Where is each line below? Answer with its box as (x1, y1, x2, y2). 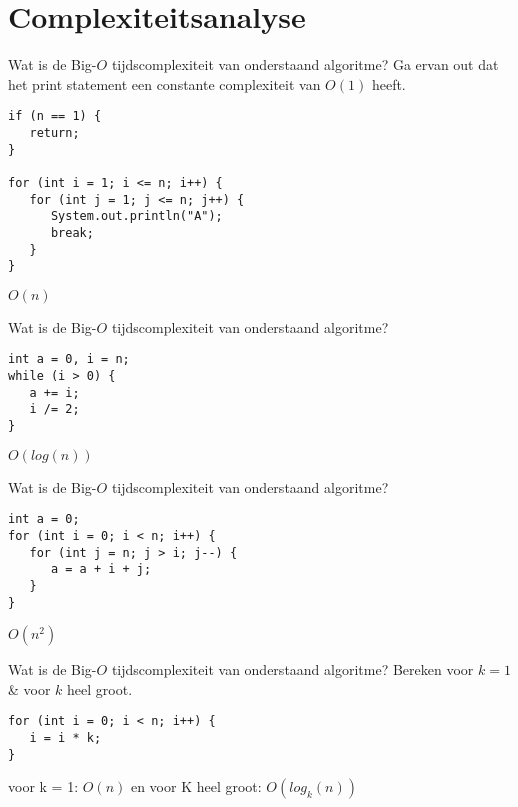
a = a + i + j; (50, 562, 152, 577)
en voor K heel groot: (130, 776, 262, 797)
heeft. (371, 73, 406, 94)
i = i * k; (29, 731, 102, 746)
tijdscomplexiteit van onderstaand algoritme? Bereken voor (111, 659, 474, 680)
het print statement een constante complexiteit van (8, 73, 321, 94)
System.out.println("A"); (50, 209, 223, 224)
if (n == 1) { (8, 109, 102, 124)
